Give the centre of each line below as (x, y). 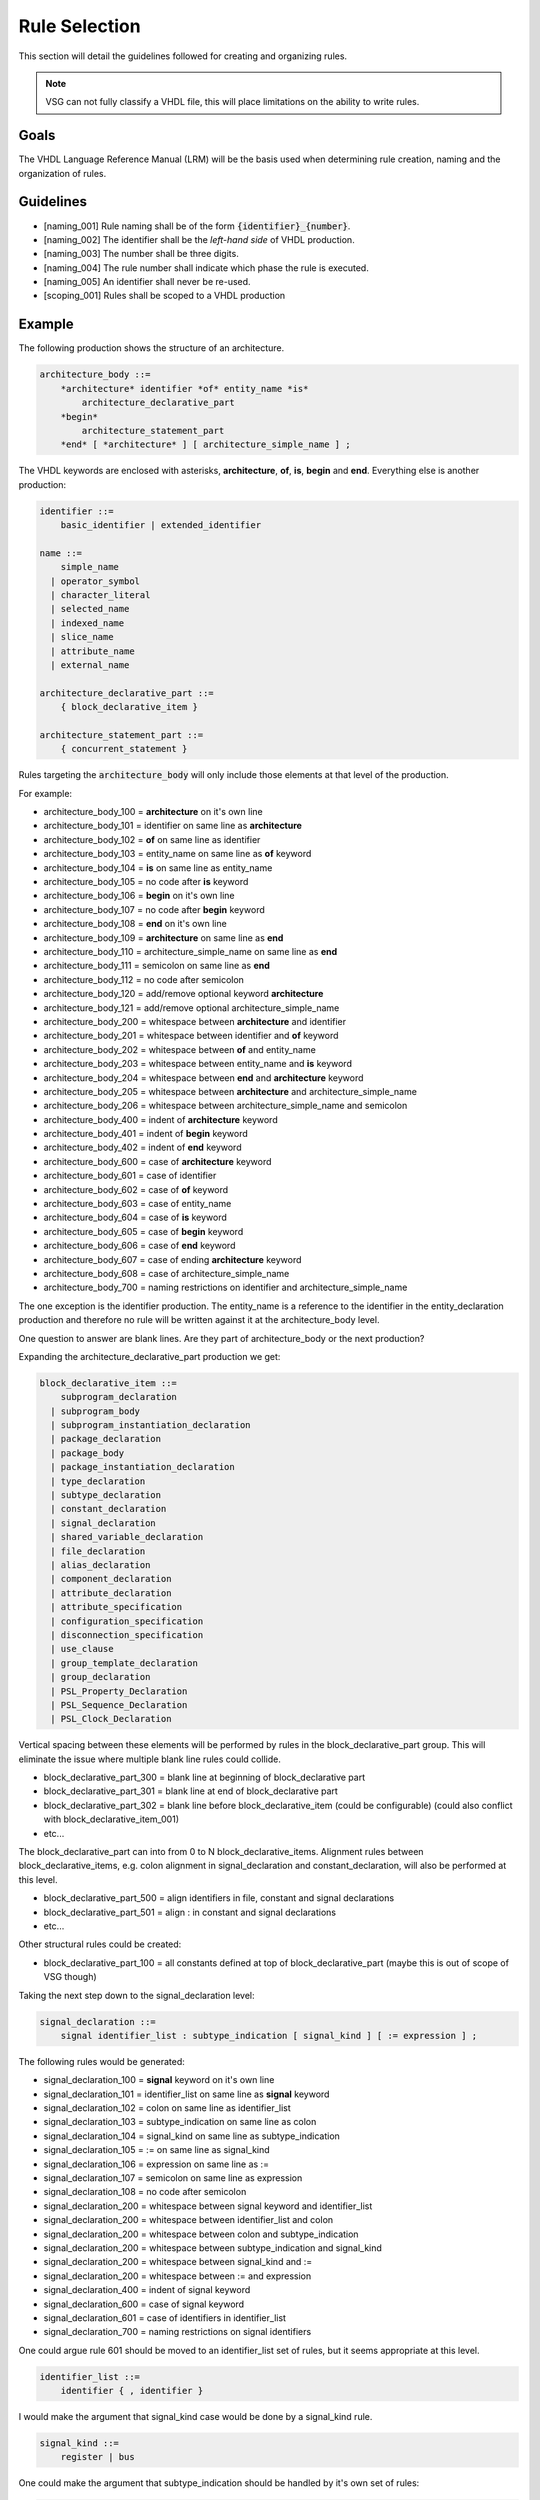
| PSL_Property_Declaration (119, 1691)
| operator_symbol (95, 581)
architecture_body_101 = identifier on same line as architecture (172, 826)
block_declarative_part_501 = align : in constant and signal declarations (190, 1912)
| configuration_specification (127, 1621)
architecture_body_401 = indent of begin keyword (146, 1134)
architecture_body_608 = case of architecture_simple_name (166, 1273)
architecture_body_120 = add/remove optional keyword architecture (183, 994)
